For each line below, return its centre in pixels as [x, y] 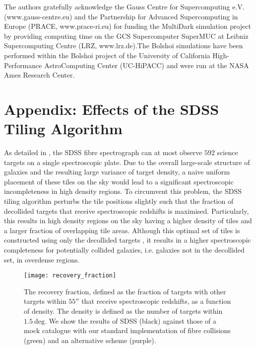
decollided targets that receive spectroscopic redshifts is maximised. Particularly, [127, 211]
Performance [23, 65]
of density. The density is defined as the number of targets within [123, 311]
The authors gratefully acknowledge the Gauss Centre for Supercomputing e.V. [124, 6]
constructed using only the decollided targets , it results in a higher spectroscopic [128, 240]
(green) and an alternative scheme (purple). [90, 340]
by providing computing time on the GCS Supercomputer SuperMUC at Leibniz [126, 36]
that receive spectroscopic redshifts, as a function [156, 301]
